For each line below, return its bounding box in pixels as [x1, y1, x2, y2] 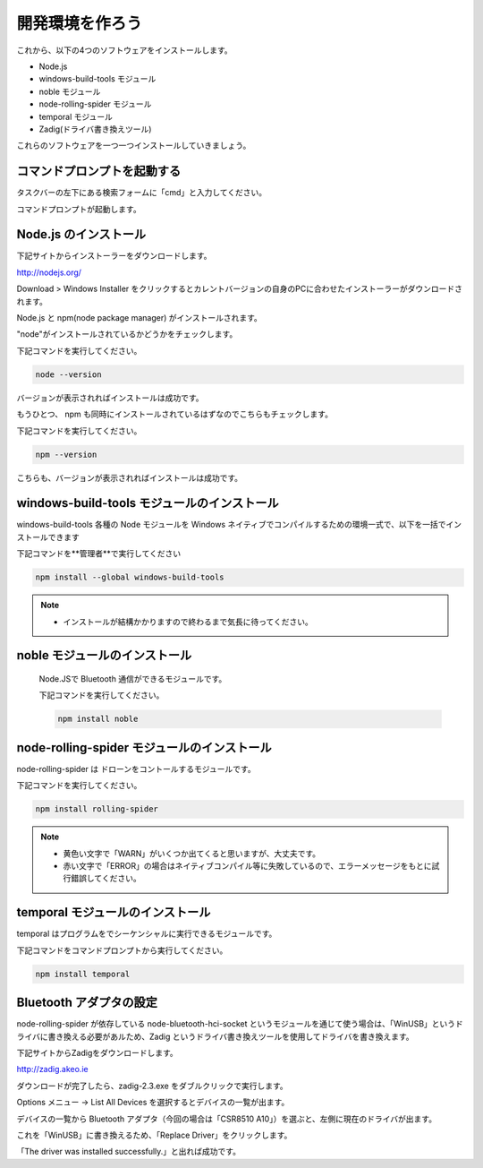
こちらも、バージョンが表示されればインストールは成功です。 [16, 472, 243, 483]
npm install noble [57, 714, 139, 725]
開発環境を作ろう [16, 13, 143, 33]
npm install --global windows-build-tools [35, 572, 225, 582]
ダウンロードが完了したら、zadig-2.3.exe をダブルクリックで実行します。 [16, 1080, 288, 1091]
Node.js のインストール [16, 227, 147, 242]
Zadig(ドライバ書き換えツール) [38, 124, 152, 134]
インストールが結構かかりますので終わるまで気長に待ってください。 [63, 616, 313, 627]
